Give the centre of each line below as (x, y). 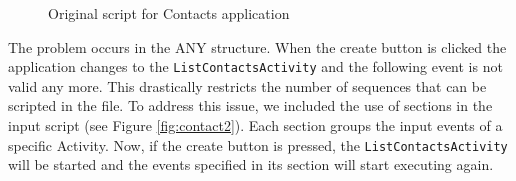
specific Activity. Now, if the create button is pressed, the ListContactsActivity (258, 144)
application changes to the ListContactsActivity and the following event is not (255, 66)
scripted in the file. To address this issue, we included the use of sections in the (250, 105)
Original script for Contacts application (169, 13)
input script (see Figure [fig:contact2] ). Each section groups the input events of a (255, 125)
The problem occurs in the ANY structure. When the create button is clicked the (257, 46)
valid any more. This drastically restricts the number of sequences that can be (247, 85)
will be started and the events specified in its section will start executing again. (251, 164)
